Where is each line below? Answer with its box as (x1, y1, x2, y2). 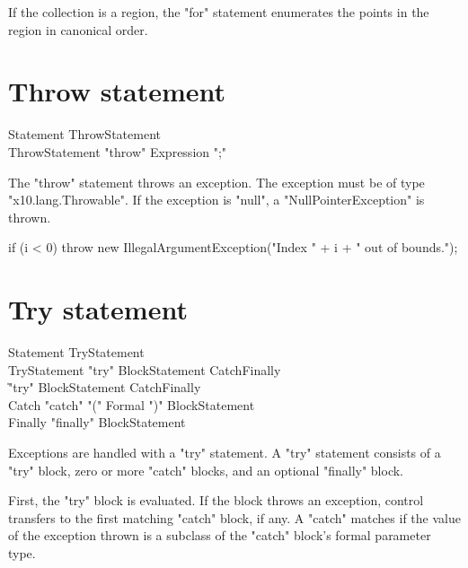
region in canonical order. (8, 20, 148, 39)
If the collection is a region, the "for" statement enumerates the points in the (8, 3, 429, 21)
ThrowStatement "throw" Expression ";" (8, 142, 227, 161)
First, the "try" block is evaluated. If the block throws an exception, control (8, 491, 424, 510)
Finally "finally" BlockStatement (8, 413, 186, 432)
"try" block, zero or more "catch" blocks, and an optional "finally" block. (8, 460, 404, 479)
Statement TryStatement (8, 343, 145, 361)
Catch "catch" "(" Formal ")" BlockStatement (8, 395, 255, 414)
